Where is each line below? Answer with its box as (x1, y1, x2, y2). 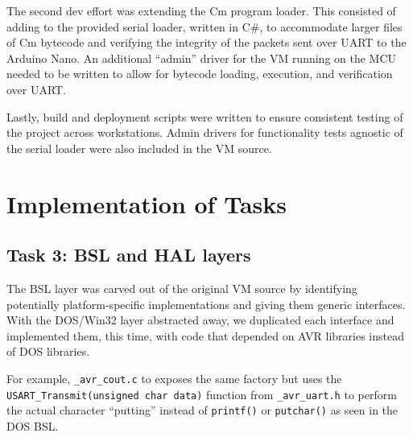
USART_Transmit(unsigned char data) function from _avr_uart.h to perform (6, 385, 397, 402)
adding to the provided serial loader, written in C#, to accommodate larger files (6, 18, 403, 35)
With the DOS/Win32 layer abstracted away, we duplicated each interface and (6, 311, 394, 328)
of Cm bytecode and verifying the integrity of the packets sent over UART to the (6, 34, 407, 51)
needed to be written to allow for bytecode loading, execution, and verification (6, 65, 393, 82)
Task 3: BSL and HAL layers (6, 242, 251, 267)
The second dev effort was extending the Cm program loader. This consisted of (6, 2, 396, 19)
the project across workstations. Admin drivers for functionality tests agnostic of (6, 124, 403, 141)
